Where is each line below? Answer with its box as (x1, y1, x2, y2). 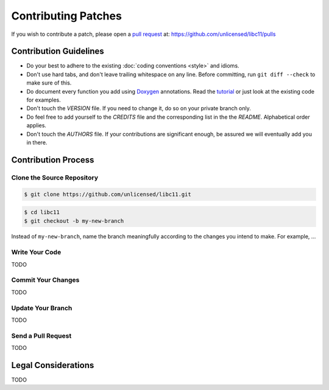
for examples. (26, 96, 61, 103)
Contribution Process (11, 155, 94, 165)
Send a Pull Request (11, 332, 72, 340)
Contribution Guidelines (11, 46, 105, 57)
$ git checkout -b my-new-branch (24, 217, 124, 225)
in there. (26, 139, 48, 146)
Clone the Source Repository (11, 173, 99, 182)
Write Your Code (11, 248, 62, 257)
